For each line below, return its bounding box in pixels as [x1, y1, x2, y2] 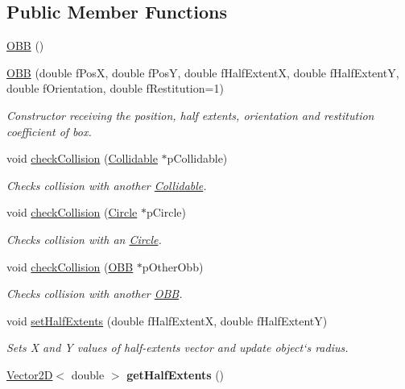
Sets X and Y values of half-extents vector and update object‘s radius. [6, 339, 349, 356]
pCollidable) [167, 150, 228, 167]
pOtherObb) [142, 258, 204, 275]
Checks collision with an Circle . [6, 230, 162, 247]
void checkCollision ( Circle [6, 204, 138, 221]
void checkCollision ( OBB [6, 258, 134, 275]
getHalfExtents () [126, 366, 225, 383]
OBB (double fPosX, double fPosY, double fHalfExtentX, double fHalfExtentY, [6, 64, 399, 81]
